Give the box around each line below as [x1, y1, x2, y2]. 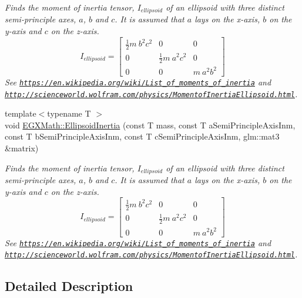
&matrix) [5, 142, 39, 154]
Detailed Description [5, 277, 133, 295]
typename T [47, 107, 91, 120]
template [5, 107, 36, 120]
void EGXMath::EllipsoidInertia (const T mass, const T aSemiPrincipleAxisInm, [5, 118, 296, 131]
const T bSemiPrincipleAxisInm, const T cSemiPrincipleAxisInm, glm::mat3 [5, 130, 280, 143]
